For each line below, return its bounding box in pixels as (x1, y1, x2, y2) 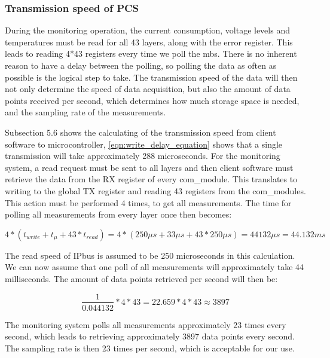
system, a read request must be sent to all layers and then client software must (5, 161, 294, 173)
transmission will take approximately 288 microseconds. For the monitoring (5, 149, 280, 162)
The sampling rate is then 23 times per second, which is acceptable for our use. (5, 341, 295, 354)
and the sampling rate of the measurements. (5, 106, 166, 118)
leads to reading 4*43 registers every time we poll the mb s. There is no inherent (5, 47, 297, 60)
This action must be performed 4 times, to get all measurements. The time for (5, 196, 292, 209)
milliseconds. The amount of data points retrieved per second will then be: (5, 272, 278, 284)
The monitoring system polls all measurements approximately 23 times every (5, 318, 286, 331)
